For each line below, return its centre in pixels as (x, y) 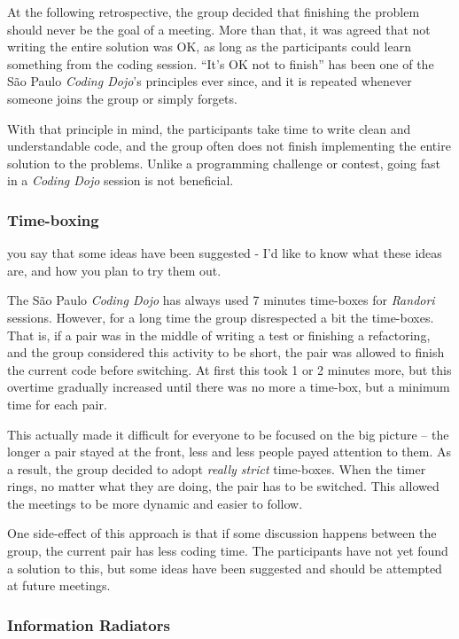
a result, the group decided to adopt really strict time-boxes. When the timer (217, 468)
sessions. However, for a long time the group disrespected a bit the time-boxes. (221, 317)
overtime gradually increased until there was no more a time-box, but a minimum (229, 387)
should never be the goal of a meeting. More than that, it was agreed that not (219, 29)
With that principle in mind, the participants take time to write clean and (209, 128)
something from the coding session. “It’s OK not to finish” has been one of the (221, 63)
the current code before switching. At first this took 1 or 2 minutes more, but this (229, 369)
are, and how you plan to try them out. (114, 270)
